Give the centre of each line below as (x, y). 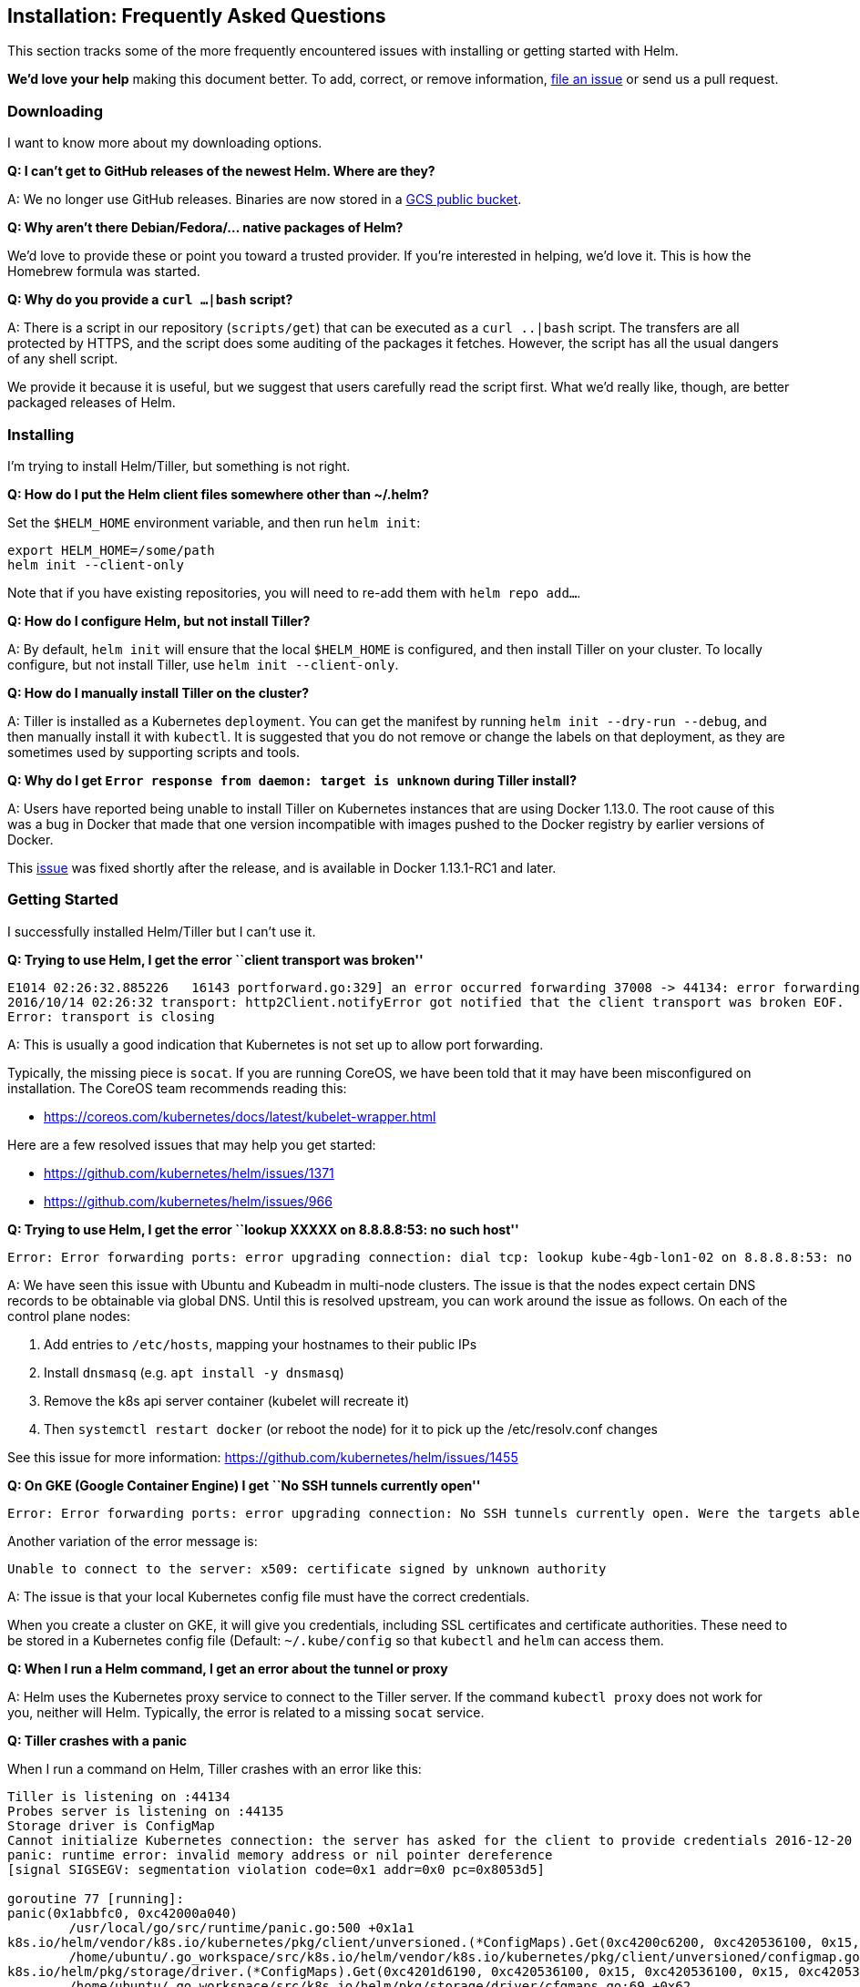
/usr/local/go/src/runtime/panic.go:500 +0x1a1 (241, 1927)
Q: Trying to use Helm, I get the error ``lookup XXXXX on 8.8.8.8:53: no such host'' (263, 1229)
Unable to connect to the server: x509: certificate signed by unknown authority (307, 1568)
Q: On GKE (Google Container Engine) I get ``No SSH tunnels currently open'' (244, 1485)
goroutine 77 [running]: (96, 1898)
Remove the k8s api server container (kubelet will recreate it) (227, 1400)
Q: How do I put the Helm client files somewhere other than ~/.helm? (218, 494)
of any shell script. (63, 359)
